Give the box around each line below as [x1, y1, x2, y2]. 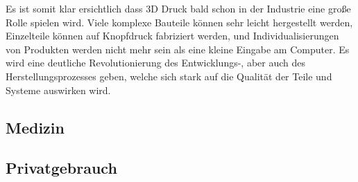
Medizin [6, 116, 65, 138]
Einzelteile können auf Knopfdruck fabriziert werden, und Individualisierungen [6, 28, 339, 43]
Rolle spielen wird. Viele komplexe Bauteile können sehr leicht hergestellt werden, [6, 15, 353, 29]
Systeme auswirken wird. [6, 82, 111, 97]
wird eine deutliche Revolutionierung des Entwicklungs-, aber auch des [6, 55, 306, 70]
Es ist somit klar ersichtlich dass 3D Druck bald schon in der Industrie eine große [6, 1, 351, 15]
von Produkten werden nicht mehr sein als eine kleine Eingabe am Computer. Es [6, 42, 350, 56]
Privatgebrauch [6, 157, 117, 179]
